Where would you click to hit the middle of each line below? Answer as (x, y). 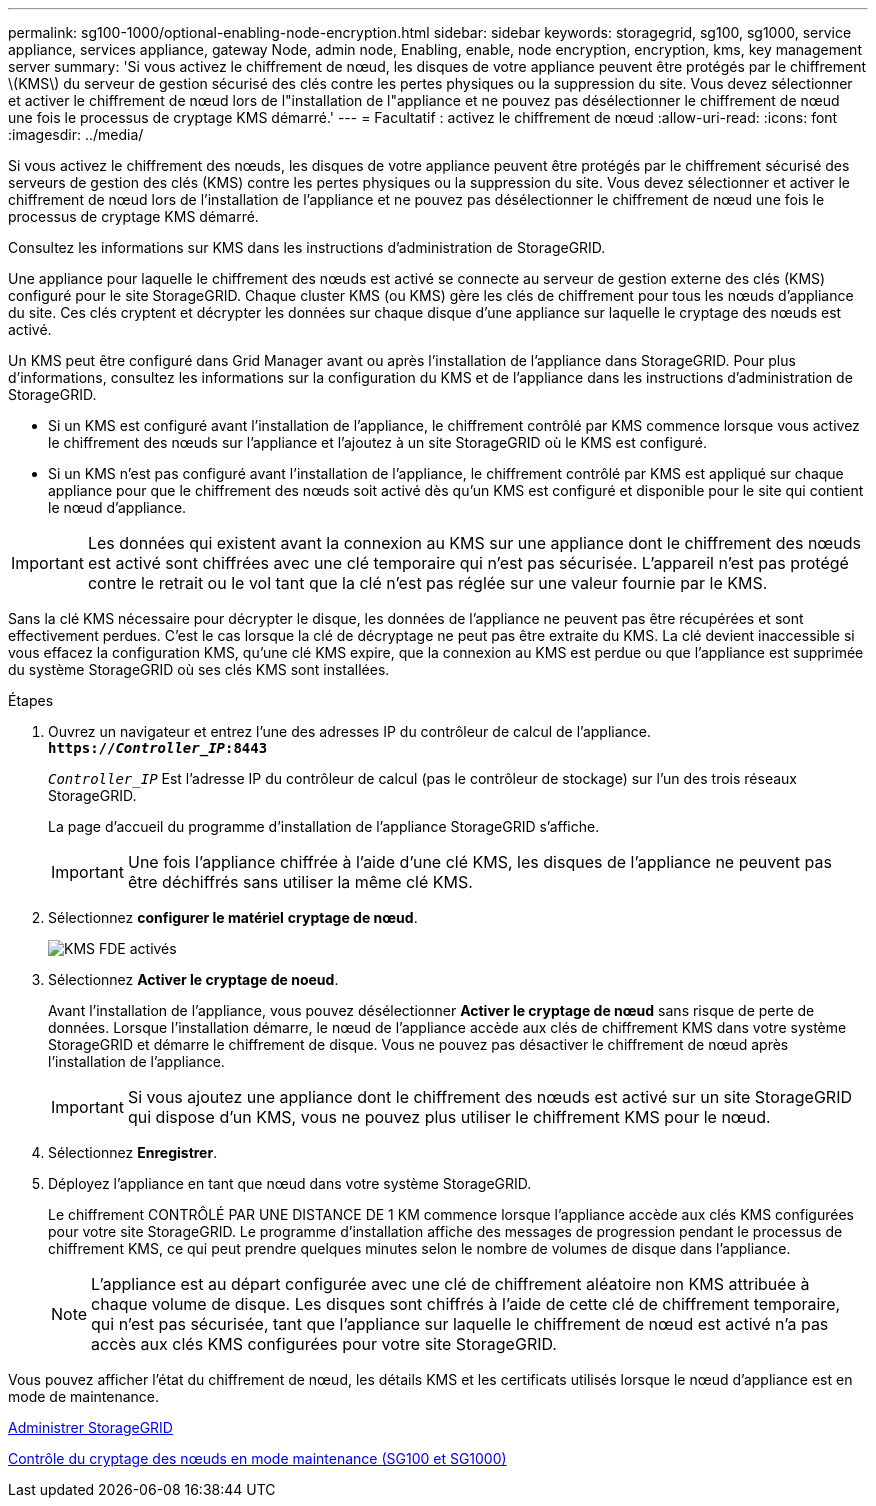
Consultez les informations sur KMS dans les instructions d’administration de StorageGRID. (307, 247)
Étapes (31, 700)
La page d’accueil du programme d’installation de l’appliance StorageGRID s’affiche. (324, 826)
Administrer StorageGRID (90, 1427)
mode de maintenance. (83, 1396)
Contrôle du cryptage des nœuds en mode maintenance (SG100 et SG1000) (257, 1458)
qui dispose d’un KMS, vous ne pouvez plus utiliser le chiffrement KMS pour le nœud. (449, 1117)
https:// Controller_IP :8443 (158, 748)
